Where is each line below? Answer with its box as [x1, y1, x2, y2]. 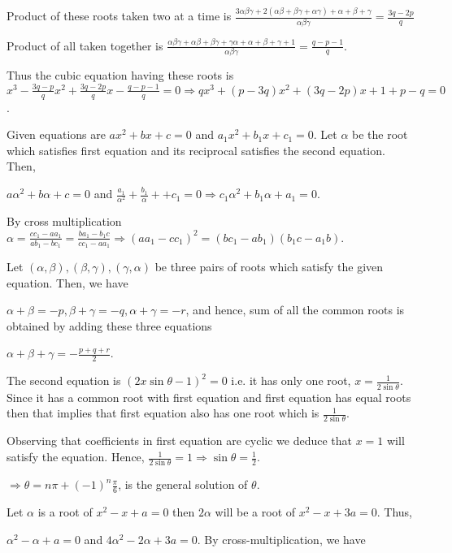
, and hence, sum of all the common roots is [185, 301, 405, 318]
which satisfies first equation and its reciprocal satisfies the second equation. [7, 141, 385, 158]
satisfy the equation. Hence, [7, 448, 145, 465]
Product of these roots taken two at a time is [7, 7, 232, 24]
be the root [352, 126, 408, 143]
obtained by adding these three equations [7, 317, 212, 334]
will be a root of [215, 503, 296, 521]
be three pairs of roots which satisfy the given [154, 258, 384, 275]
